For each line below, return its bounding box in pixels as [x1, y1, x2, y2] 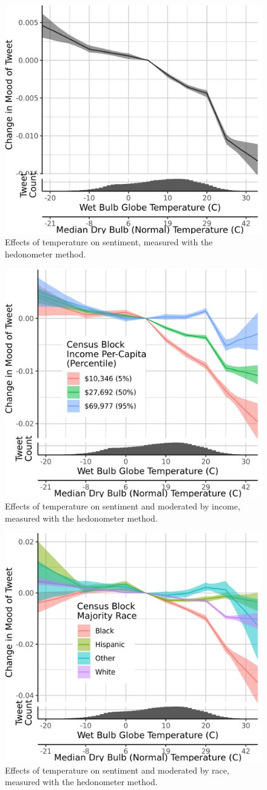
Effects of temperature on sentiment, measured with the [5, 236, 213, 248]
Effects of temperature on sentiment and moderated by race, [5, 763, 229, 776]
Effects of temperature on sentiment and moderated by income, [5, 499, 240, 512]
